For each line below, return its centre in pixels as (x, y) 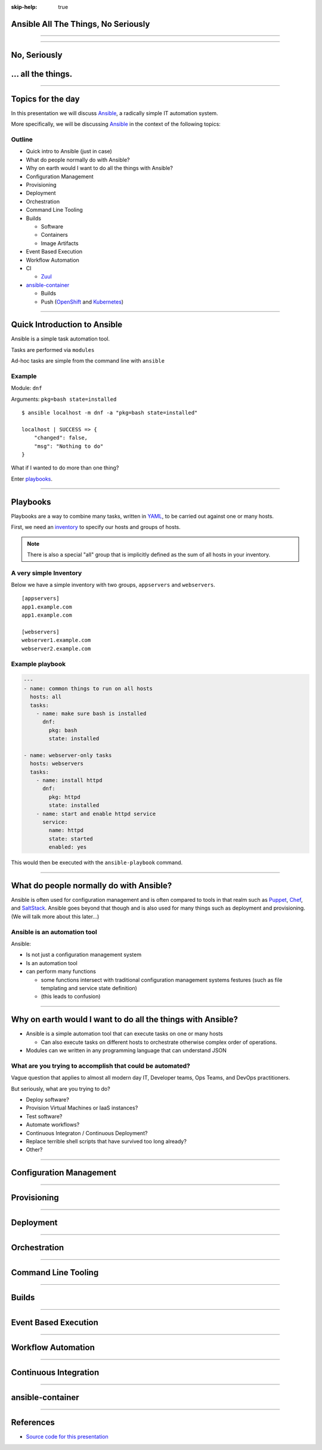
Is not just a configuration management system (84, 955)
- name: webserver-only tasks (68, 755)
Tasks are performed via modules (53, 350)
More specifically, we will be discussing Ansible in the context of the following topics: (116, 124)
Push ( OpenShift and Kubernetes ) (82, 302)
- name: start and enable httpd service (96, 814)
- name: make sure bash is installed (91, 713)
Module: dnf (27, 388)
